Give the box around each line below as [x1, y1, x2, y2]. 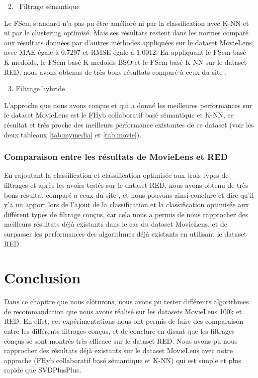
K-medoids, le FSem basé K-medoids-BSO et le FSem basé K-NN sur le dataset [4, 56, 247, 67]
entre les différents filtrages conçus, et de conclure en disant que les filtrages [4, 326, 235, 336]
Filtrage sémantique [19, 1, 80, 11]
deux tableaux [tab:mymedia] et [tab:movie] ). [4, 129, 142, 139]
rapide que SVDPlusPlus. [4, 365, 82, 375]
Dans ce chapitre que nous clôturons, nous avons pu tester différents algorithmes [4, 296, 249, 307]
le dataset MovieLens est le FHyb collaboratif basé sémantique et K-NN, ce [4, 110, 234, 120]
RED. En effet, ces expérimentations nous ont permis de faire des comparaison [4, 316, 244, 326]
